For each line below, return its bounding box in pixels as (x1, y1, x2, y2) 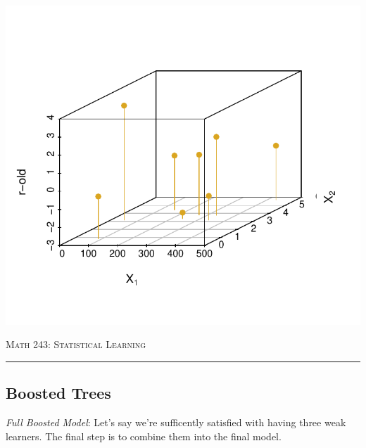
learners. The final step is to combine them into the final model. (6, 428, 282, 443)
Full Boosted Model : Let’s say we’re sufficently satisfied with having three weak (6, 414, 346, 429)
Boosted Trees (6, 382, 111, 404)
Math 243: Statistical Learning (6, 337, 146, 352)
